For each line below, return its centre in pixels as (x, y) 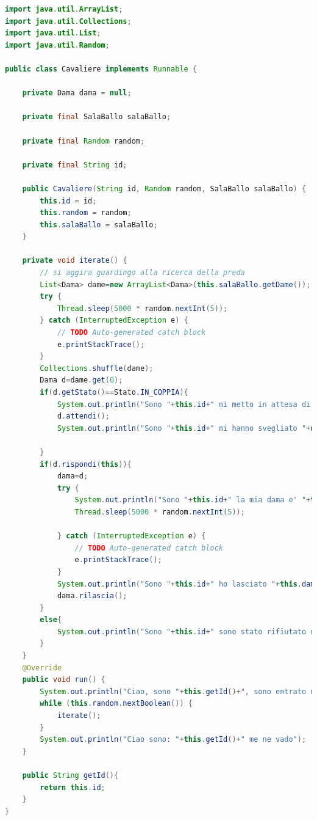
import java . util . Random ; (57, 45)
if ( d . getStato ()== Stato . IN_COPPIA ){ (114, 392)
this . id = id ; (68, 201)
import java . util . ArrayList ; (64, 9)
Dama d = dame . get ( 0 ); (81, 380)
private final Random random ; (84, 141)
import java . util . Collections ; (68, 21)
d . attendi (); (83, 416)
